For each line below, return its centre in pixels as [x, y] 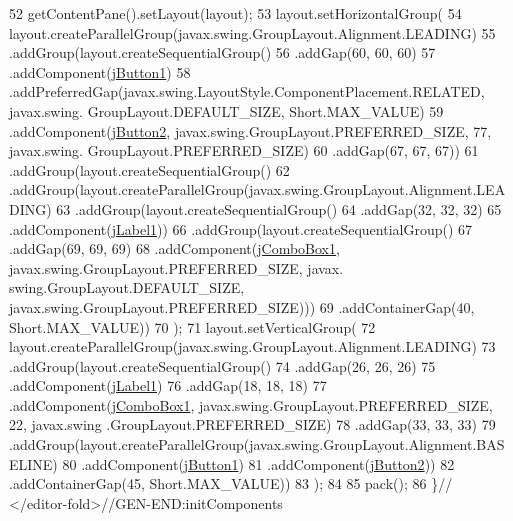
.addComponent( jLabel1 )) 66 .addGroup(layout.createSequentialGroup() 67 [241, 228]
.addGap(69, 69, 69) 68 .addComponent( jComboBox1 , [174, 248]
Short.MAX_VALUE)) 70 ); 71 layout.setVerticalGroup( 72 [192, 326]
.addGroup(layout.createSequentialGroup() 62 [149, 169]
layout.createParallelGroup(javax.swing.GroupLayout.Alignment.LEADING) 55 [252, 32]
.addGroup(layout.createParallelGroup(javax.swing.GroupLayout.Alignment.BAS [257, 444]
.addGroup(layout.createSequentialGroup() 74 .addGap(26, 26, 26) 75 [222, 365]
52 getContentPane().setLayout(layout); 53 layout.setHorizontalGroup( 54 [235, 13]
